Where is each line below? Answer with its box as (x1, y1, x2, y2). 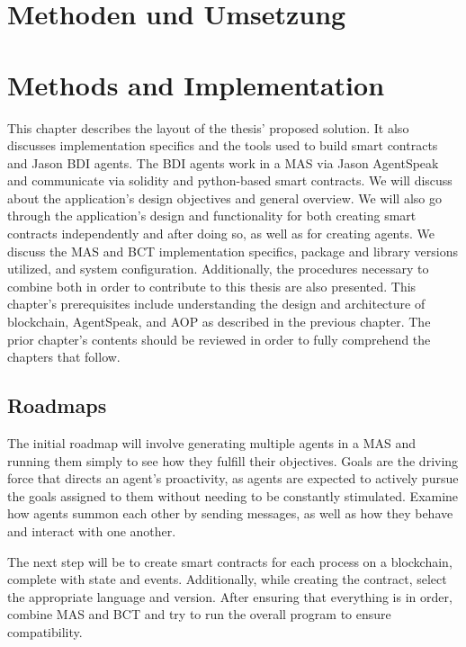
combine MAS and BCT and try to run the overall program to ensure (7, 605, 391, 624)
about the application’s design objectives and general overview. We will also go (7, 188, 442, 207)
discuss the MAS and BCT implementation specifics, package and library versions (7, 241, 458, 260)
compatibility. (7, 622, 83, 641)
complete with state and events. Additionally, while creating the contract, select (7, 570, 447, 589)
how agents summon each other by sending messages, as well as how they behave (7, 504, 453, 523)
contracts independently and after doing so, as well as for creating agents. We (7, 224, 435, 243)
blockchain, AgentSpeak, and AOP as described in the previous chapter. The (7, 312, 431, 331)
